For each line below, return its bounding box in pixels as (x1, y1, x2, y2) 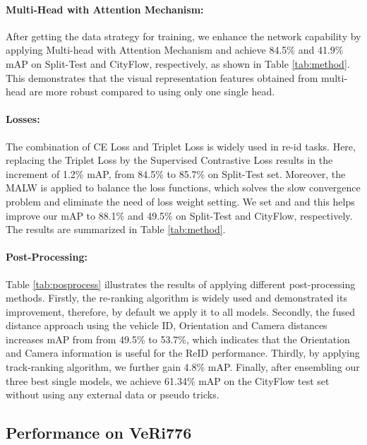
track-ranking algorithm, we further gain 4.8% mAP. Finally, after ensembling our (6, 360, 360, 374)
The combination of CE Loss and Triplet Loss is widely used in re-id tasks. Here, (6, 138, 356, 153)
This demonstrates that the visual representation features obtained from (6, 70, 318, 85)
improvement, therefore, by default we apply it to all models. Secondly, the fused (6, 304, 355, 319)
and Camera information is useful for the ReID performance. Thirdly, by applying (6, 345, 360, 360)
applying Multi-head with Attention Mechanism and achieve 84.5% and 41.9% (6, 42, 344, 57)
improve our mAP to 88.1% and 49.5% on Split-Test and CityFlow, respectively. (6, 208, 353, 222)
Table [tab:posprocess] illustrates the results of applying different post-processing (6, 276, 356, 291)
